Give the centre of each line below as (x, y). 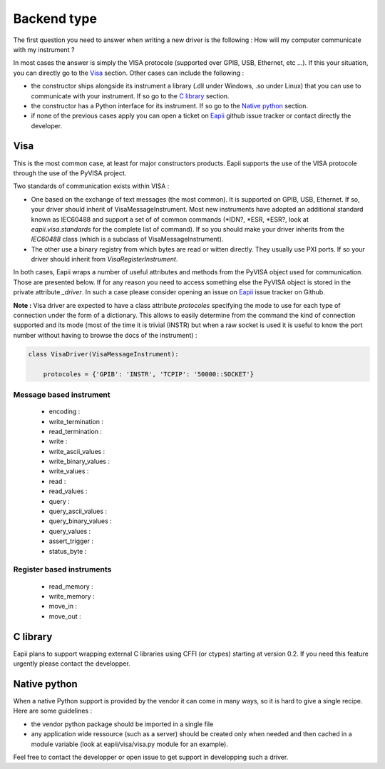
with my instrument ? (44, 49)
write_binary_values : (79, 461)
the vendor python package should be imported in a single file (122, 724)
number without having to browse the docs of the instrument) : (105, 335)
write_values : (69, 471)
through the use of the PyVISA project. (70, 173)
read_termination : (76, 431)
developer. (47, 125)
